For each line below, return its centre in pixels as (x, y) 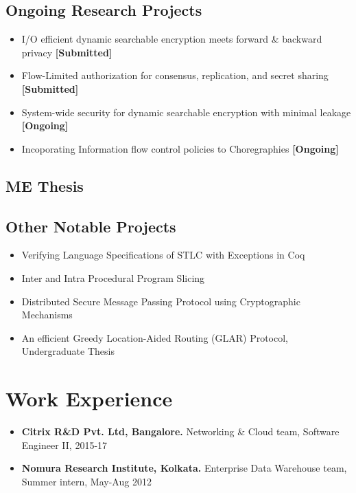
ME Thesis (45, 185)
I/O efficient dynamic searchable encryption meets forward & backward (172, 39)
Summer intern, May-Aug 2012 (86, 481)
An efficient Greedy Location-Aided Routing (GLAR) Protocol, (155, 337)
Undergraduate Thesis (68, 351)
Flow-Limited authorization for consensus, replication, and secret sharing (175, 75)
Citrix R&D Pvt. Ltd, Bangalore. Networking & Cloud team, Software (180, 431)
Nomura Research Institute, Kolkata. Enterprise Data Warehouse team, (184, 468)
